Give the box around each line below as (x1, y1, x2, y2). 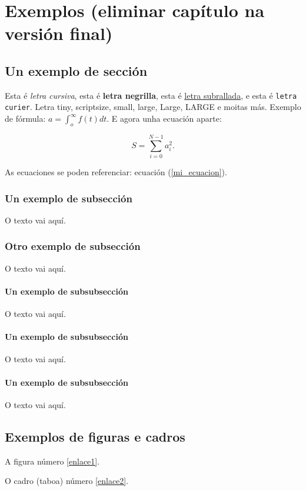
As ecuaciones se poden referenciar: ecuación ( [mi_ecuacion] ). (5, 166, 227, 178)
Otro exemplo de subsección (5, 239, 141, 253)
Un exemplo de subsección (5, 191, 132, 205)
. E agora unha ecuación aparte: (107, 112, 222, 125)
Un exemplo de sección (5, 61, 148, 79)
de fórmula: (5, 112, 46, 125)
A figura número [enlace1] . (5, 455, 100, 467)
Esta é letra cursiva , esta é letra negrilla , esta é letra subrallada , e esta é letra (5, 89, 297, 101)
